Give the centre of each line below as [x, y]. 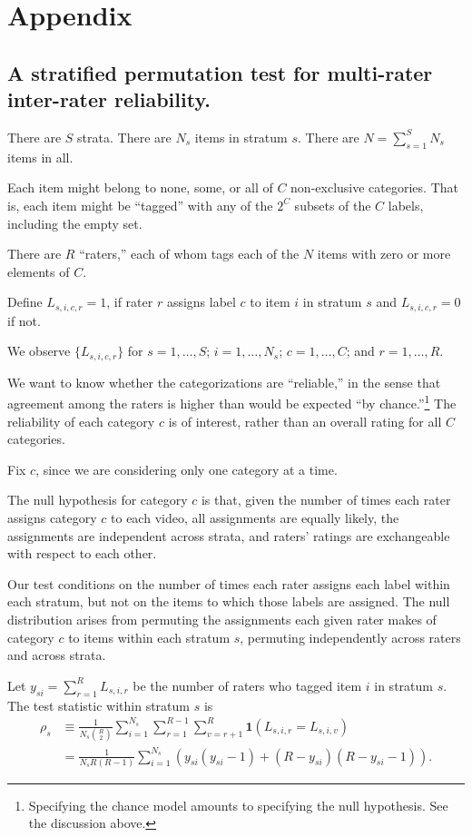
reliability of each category [81, 421]
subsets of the [333, 205]
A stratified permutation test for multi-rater [220, 72]
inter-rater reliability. [109, 99]
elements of [39, 271]
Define [25, 302]
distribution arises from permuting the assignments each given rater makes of [222, 620]
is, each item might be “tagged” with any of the [140, 205]
